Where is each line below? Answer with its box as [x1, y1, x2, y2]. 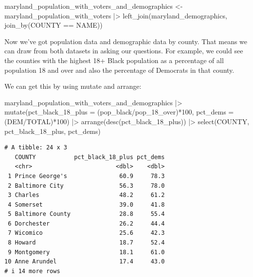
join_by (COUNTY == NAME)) [4, 20, 103, 30]
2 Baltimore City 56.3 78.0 [8, 182, 165, 189]
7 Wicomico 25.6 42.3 [8, 229, 165, 237]
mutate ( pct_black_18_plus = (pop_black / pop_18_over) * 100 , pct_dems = [4, 107, 234, 117]
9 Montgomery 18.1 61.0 [8, 248, 165, 256]
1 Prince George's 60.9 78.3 [8, 172, 165, 179]
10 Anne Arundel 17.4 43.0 [4, 258, 165, 265]
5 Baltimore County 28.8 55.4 [8, 211, 165, 218]
